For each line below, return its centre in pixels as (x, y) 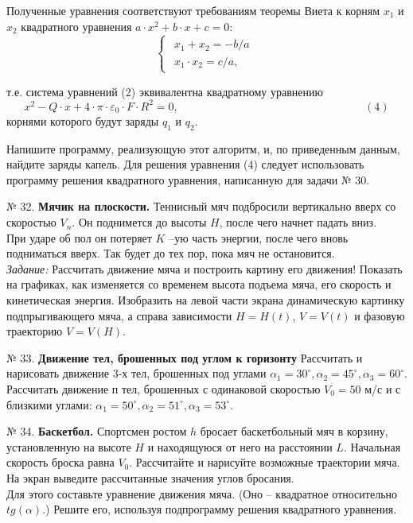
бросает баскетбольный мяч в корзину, (294, 431)
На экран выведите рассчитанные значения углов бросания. (150, 477)
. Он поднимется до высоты (139, 222)
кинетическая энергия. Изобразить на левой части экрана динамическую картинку (206, 300)
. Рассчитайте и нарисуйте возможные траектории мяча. (265, 462)
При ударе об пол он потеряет (79, 237)
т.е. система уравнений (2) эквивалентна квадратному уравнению (165, 91)
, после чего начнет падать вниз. (298, 222)
